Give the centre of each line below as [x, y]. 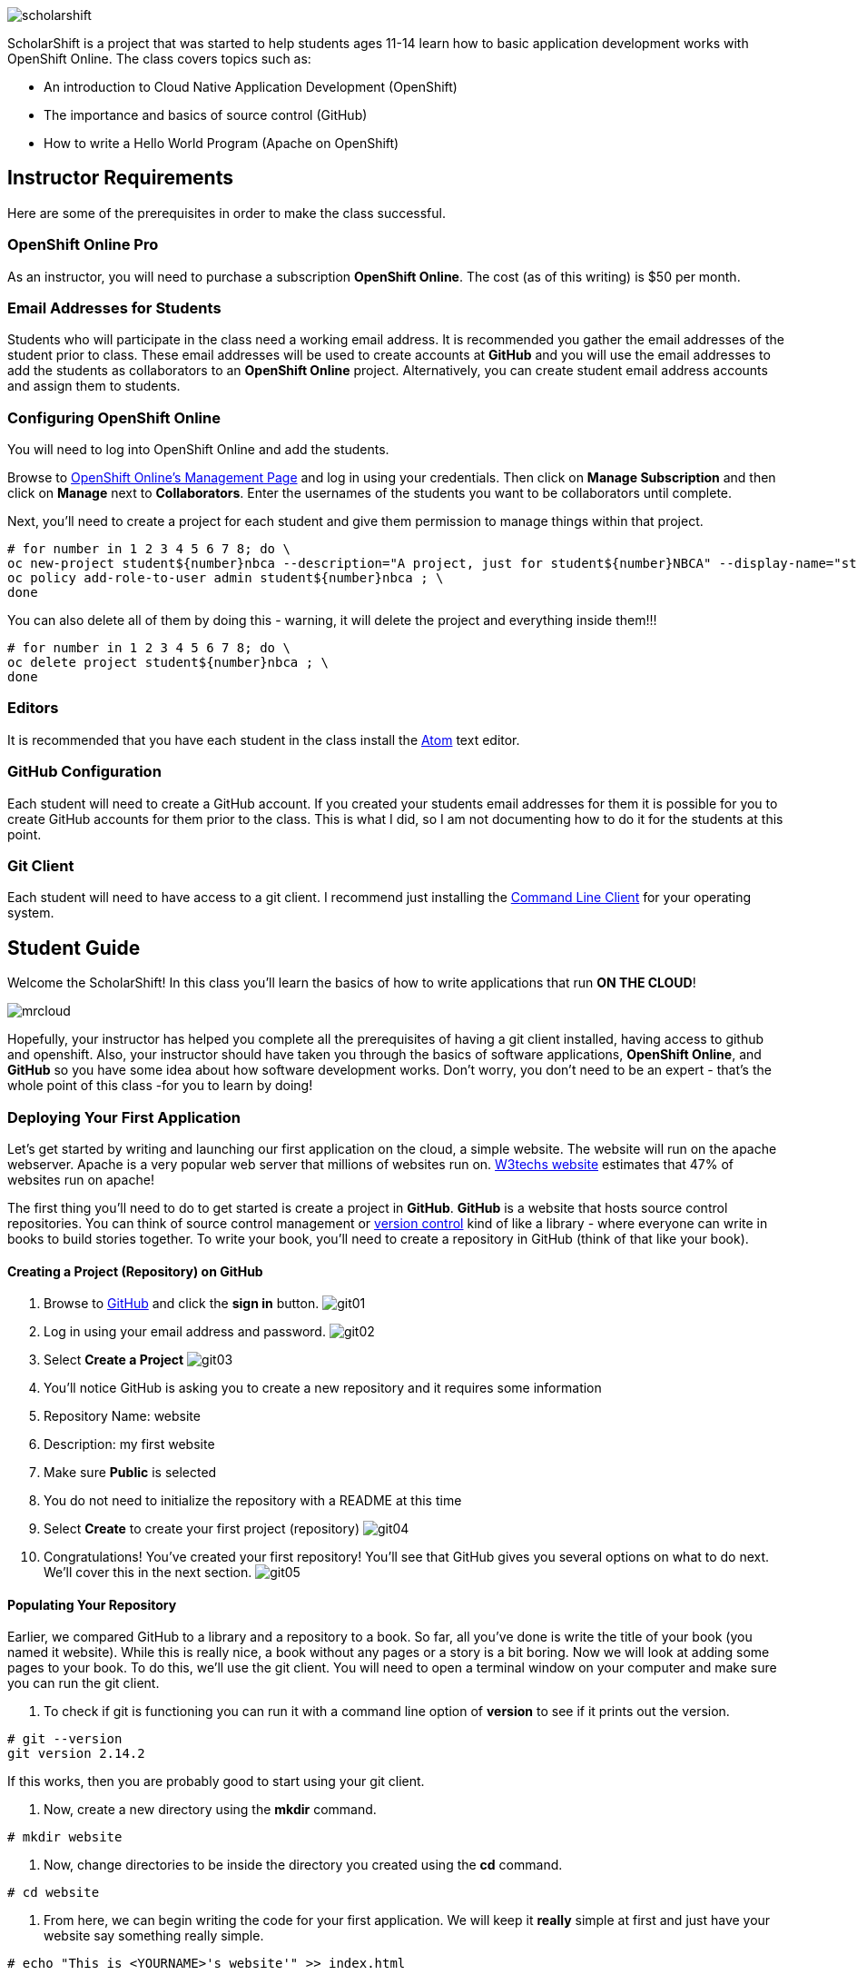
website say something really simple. [154, 1936]
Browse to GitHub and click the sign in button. [182, 1304]
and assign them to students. [94, 386]
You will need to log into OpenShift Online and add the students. [198, 450]
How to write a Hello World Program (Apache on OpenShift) [222, 143]
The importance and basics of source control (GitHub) [206, 115]
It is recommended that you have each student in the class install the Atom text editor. [264, 739]
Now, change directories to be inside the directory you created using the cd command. [303, 1865]
